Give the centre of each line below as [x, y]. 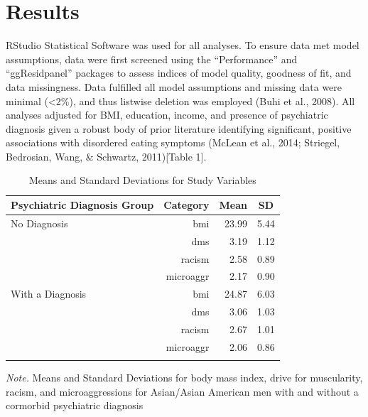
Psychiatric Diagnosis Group [82, 205]
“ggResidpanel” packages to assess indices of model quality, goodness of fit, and [179, 73]
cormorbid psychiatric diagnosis [75, 405]
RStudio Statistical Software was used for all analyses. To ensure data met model [183, 45]
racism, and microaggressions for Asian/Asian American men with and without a [182, 391]
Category [186, 205]
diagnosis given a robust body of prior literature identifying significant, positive [179, 128]
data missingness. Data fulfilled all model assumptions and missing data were [174, 86]
